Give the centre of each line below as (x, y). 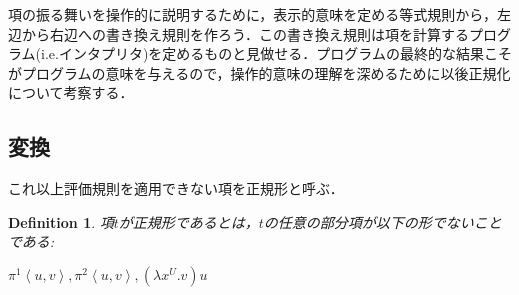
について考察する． (71, 92)
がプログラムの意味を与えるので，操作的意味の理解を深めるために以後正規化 (259, 72)
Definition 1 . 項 (61, 221)
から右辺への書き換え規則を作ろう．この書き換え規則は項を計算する (245, 33)
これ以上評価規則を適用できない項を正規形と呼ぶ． (176, 188)
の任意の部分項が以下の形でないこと (382, 221)
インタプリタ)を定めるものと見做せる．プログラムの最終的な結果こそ (285, 53)
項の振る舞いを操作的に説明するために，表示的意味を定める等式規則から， (252, 14)
